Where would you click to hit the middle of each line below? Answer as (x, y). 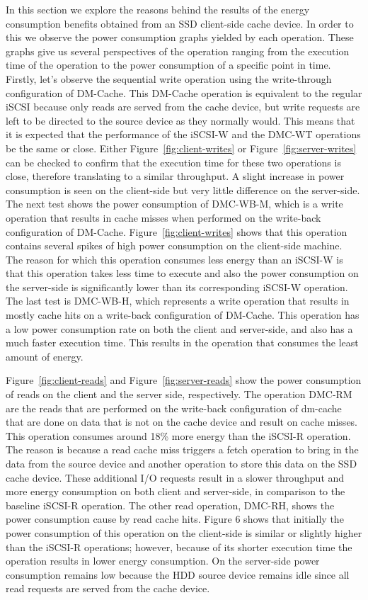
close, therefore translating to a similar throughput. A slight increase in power (175, 176)
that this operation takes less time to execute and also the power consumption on (182, 273)
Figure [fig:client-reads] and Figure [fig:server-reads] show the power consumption (184, 380)
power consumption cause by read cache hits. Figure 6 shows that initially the (175, 519)
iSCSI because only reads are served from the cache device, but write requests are (183, 107)
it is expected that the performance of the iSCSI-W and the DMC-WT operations (183, 134)
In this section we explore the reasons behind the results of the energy (158, 9)
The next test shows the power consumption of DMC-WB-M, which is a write (174, 204)
